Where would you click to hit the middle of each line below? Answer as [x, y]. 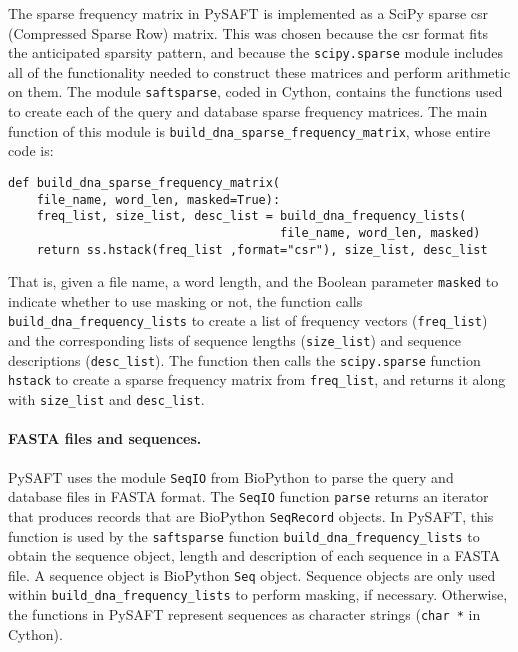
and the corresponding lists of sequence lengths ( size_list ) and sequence [235, 340]
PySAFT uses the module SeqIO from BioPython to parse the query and [231, 476]
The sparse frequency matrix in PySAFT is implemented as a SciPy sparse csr [248, 13]
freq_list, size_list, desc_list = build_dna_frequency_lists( [251, 216]
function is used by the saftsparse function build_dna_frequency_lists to [244, 535]
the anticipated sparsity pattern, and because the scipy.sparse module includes [256, 52]
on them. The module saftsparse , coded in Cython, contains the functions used [255, 91]
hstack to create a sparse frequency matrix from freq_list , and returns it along [257, 379]
